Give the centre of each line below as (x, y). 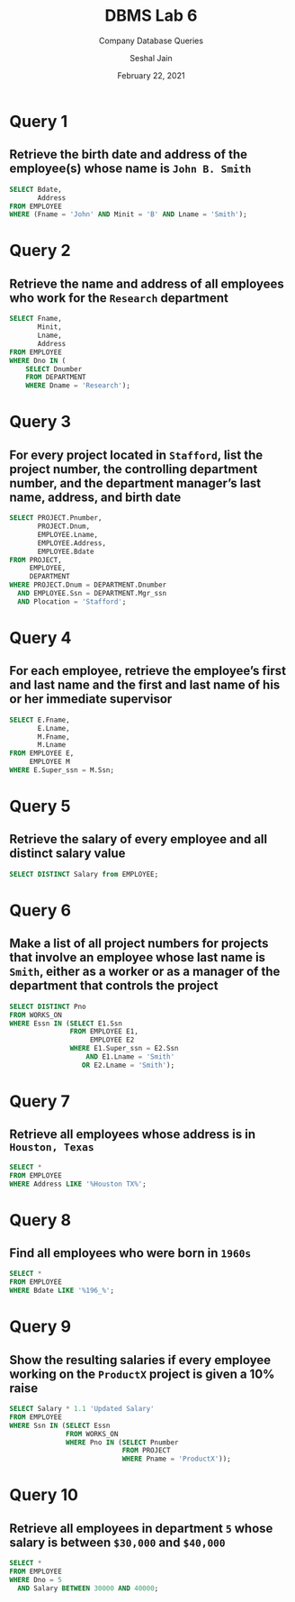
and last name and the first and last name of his (145, 685)
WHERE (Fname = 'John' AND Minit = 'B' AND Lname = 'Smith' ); (128, 214)
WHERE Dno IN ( (38, 360)
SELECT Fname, (36, 319)
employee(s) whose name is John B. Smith (130, 169)
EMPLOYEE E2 (112, 1040)
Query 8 (40, 1220)
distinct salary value (67, 854)
